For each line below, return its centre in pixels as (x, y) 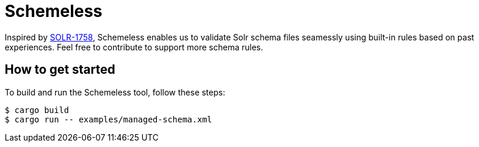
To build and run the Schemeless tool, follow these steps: (115, 92)
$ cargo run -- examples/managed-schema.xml (109, 119)
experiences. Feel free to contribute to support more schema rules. (134, 47)
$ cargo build (37, 110)
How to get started (60, 70)
